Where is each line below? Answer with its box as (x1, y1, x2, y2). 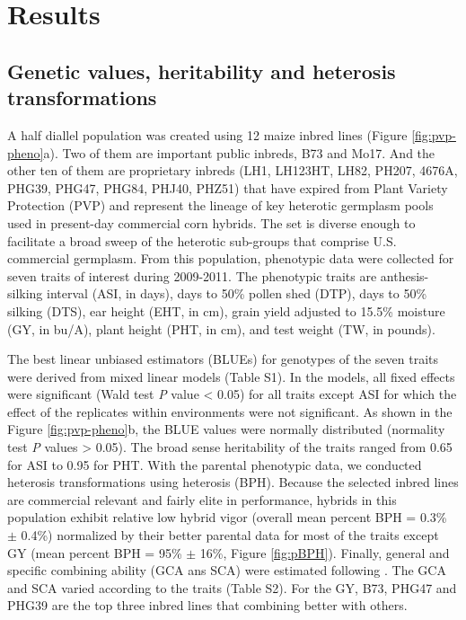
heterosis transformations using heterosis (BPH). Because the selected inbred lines (7, 473, 459, 492)
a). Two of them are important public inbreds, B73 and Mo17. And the (43, 143, 435, 162)
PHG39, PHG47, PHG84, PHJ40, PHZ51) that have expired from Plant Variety (7, 178, 448, 197)
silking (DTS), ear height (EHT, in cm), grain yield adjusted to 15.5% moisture (7, 301, 445, 320)
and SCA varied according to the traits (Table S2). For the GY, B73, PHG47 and (7, 578, 457, 597)
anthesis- (380, 266, 429, 285)
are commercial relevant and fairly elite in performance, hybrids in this (7, 490, 397, 509)
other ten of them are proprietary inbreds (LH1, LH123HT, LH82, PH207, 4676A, (7, 161, 458, 180)
